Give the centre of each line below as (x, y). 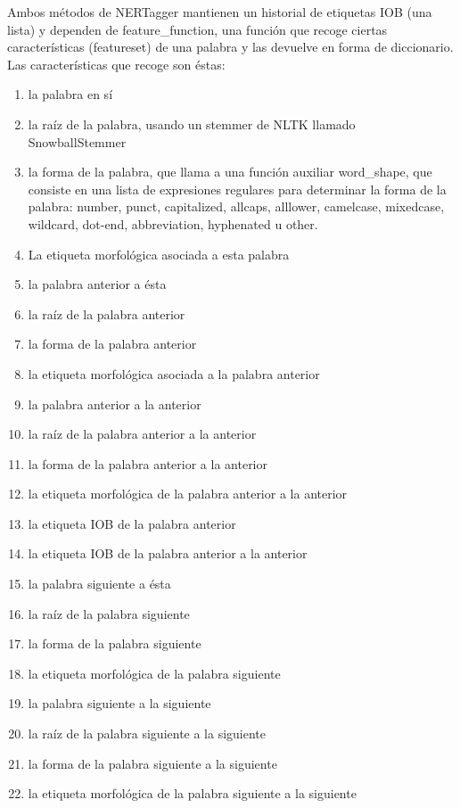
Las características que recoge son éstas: (116, 64)
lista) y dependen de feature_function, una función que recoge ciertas (197, 29)
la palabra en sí (70, 94)
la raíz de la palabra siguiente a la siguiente (147, 734)
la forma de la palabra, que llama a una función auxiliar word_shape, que (230, 172)
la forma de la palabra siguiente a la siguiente (152, 763)
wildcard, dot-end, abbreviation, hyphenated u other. (173, 223)
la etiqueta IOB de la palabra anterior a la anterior (168, 553)
